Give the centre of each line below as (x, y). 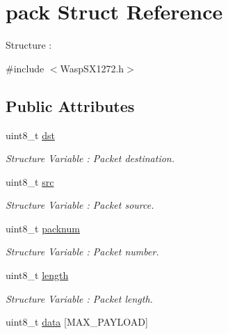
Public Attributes (70, 105)
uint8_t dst (30, 135)
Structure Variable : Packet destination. (90, 158)
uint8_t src (30, 181)
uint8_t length (37, 275)
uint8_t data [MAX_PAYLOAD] (77, 322)
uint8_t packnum (43, 228)
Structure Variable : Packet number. (82, 252)
